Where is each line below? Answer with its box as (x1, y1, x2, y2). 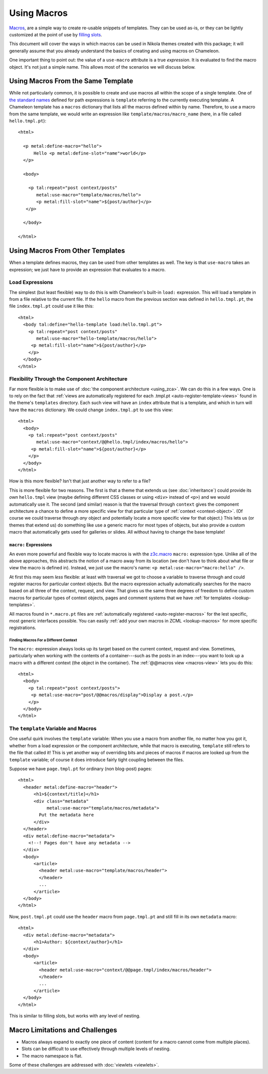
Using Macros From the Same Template (9, 77, 134, 86)
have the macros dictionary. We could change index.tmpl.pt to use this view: (9, 407, 173, 413)
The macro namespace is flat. (21, 1053, 83, 1059)
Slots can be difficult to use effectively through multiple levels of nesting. (21, 1046, 171, 1052)
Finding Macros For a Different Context (9, 638, 77, 643)
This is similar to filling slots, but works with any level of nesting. (9, 1012, 141, 1019)
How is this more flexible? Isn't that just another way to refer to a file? (9, 478, 151, 484)
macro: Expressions (9, 542, 52, 548)
